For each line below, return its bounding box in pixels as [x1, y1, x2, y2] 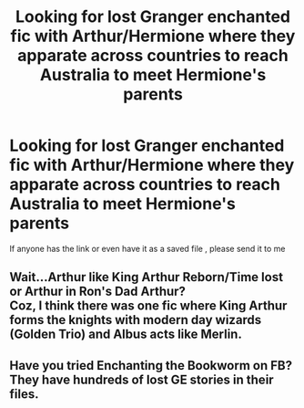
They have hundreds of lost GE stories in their [9, 371, 275, 387]
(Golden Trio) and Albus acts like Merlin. [9, 327, 243, 342]
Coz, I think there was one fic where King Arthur [9, 298, 288, 314]
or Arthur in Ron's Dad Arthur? [9, 284, 187, 299]
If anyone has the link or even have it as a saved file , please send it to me [9, 243, 286, 254]
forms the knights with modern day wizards [9, 312, 262, 328]
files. [9, 386, 39, 402]
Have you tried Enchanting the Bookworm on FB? [9, 358, 293, 373]
